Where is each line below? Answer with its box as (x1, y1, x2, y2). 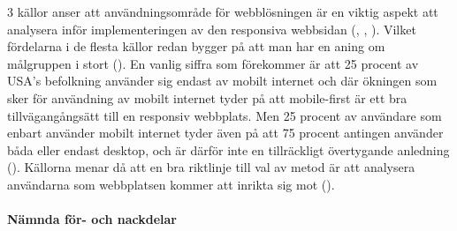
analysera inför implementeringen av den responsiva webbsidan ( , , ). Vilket (7, 19, 416, 38)
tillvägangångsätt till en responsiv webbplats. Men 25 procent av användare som (7, 106, 442, 124)
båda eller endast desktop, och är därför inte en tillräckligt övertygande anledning (7, 140, 450, 159)
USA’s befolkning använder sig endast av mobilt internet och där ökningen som (7, 71, 438, 90)
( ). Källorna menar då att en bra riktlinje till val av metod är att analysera (7, 158, 415, 176)
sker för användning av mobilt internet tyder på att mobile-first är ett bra (7, 88, 407, 107)
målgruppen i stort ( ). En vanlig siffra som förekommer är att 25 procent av (7, 54, 419, 72)
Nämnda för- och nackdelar (7, 210, 177, 228)
